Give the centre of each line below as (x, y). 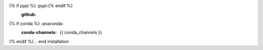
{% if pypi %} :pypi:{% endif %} (41, 6)
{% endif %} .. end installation (39, 41)
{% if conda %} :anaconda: (36, 23)
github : (29, 15)
